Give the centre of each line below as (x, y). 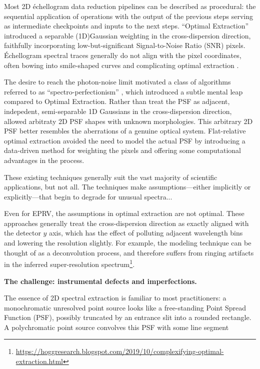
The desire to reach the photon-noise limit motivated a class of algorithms (117, 82)
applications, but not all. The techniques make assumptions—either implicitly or (127, 187)
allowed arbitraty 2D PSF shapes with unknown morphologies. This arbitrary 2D (128, 121)
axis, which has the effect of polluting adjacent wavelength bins (146, 233)
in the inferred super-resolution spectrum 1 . (69, 263)
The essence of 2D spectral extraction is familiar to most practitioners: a (115, 298)
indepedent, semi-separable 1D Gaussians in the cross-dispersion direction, (118, 111)
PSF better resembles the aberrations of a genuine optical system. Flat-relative (125, 131)
